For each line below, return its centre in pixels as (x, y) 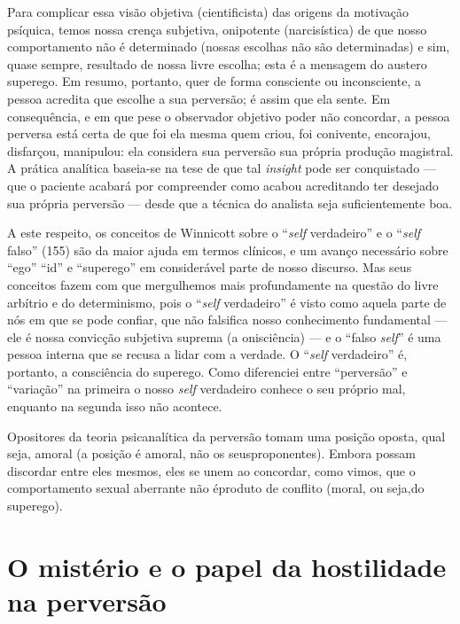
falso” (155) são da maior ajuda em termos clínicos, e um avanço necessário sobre (228, 250)
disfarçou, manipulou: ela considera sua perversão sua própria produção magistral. (230, 150)
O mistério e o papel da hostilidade (227, 566)
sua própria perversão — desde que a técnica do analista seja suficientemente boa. (230, 203)
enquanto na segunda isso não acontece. (115, 406)
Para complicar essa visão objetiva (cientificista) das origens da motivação (208, 12)
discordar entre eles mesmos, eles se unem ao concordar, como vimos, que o (211, 470)
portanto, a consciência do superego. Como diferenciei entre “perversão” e (207, 371)
